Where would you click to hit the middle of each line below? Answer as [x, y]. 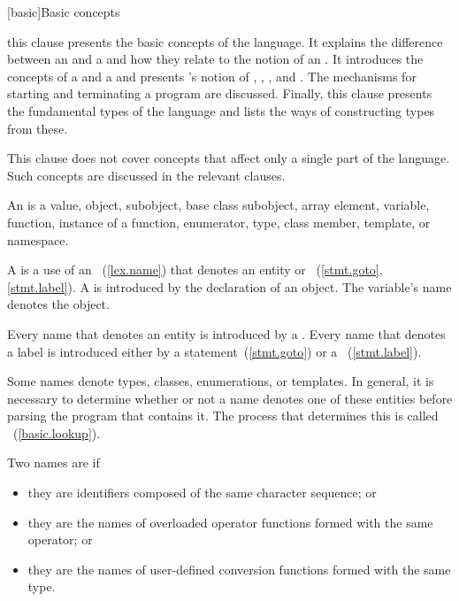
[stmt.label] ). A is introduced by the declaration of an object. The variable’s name [229, 286]
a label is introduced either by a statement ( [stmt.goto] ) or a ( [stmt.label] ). [214, 351]
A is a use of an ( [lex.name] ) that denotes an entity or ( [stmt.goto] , [195, 270]
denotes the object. [58, 304]
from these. [38, 128]
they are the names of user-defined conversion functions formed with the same [239, 569]
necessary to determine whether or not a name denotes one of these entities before [230, 398]
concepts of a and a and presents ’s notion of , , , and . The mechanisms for [212, 76]
